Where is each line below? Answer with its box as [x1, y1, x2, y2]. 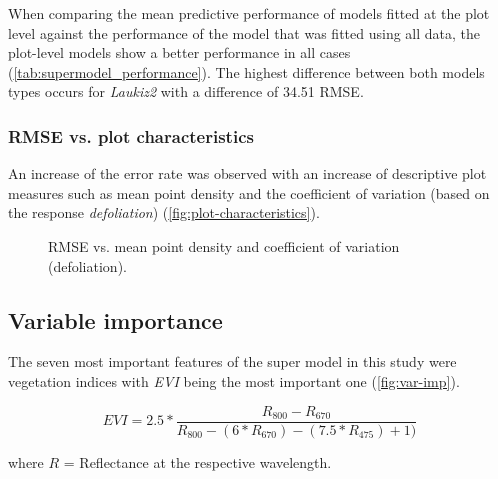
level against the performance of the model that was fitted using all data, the [8, 22, 481, 43]
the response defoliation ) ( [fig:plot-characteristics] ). [8, 202, 320, 223]
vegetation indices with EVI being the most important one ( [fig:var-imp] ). [8, 370, 460, 391]
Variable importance [8, 304, 223, 335]
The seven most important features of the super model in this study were [8, 351, 457, 372]
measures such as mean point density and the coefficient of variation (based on [8, 182, 490, 203]
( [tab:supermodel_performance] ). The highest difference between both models [8, 61, 485, 82]
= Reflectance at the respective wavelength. [63, 451, 332, 472]
